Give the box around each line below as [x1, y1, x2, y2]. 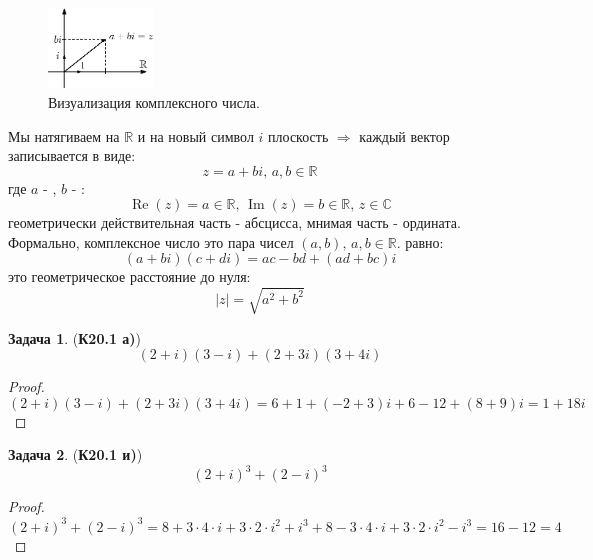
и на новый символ [137, 125, 254, 146]
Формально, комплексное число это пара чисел [8, 231, 294, 252]
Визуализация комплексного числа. [48, 91, 260, 112]
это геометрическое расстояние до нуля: [8, 266, 251, 287]
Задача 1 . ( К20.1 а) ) [8, 327, 142, 348]
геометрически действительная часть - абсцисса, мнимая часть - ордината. [8, 212, 461, 233]
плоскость [268, 125, 329, 146]
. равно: [396, 231, 444, 252]
